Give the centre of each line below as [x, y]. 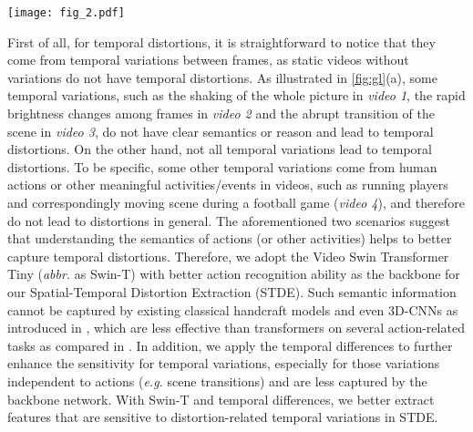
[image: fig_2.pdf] [66, 13]
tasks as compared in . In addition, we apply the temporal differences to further [230, 345]
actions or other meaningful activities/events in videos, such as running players [228, 185]
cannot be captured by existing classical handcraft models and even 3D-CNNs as [233, 309]
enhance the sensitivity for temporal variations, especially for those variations [224, 363]
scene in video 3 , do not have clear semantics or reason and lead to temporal [221, 131]
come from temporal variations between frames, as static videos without [208, 60]
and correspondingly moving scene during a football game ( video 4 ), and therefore [236, 202]
